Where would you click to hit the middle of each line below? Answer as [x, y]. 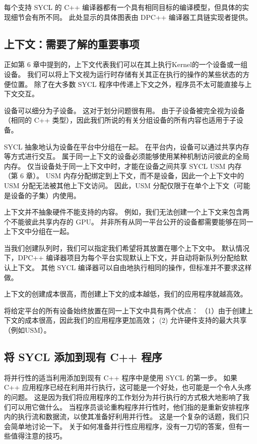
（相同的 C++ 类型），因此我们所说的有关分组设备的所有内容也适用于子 [120, 120]
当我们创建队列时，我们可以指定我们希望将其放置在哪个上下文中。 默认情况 [127, 248]
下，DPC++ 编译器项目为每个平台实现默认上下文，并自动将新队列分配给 [122, 258]
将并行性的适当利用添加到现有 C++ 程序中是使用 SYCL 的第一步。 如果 [121, 377]
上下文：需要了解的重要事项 [72, 43]
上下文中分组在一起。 [39, 231]
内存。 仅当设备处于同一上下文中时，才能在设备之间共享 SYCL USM [115, 166]
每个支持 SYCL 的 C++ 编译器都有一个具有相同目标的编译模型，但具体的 [123, 7]
